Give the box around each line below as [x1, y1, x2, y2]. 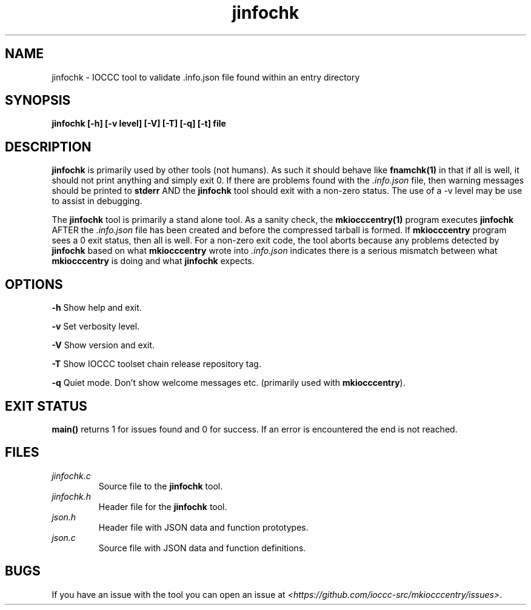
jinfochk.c [52, 470, 91, 481]
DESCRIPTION [5, 139, 92, 154]
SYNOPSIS [5, 93, 71, 108]
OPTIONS [5, 276, 63, 292]
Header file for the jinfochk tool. [98, 501, 227, 512]
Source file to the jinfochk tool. [98, 480, 223, 491]
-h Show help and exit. [52, 302, 142, 313]
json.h [52, 511, 76, 522]
